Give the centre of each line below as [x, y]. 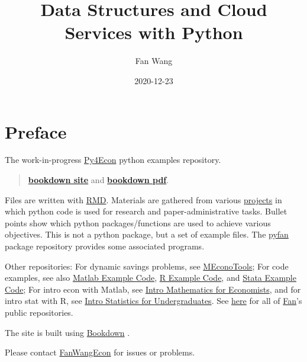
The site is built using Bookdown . [67, 332]
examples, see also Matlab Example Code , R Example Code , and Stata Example [151, 278]
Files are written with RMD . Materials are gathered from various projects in [143, 199]
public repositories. [39, 312]
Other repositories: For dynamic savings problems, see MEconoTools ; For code [147, 266]
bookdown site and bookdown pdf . [98, 180]
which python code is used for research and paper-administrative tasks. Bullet [146, 211]
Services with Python [154, 32]
